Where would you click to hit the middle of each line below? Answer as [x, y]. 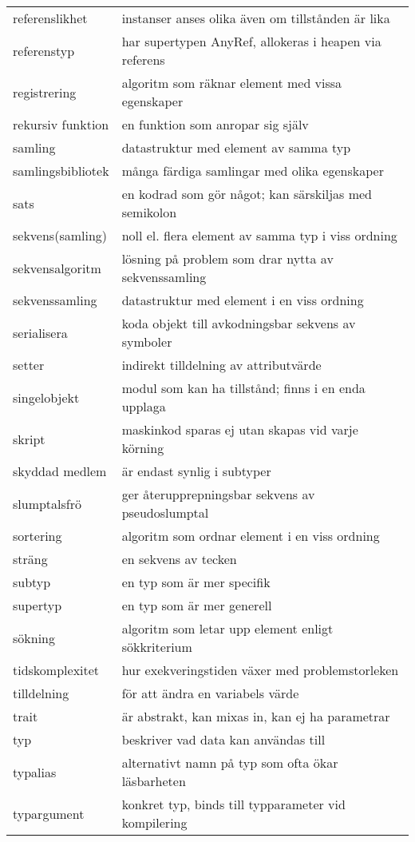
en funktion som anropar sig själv [215, 124]
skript [29, 439]
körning [143, 448]
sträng [30, 559]
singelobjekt [46, 397]
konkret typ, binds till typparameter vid [233, 804]
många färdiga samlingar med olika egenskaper [253, 171]
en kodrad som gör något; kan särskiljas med [247, 194]
